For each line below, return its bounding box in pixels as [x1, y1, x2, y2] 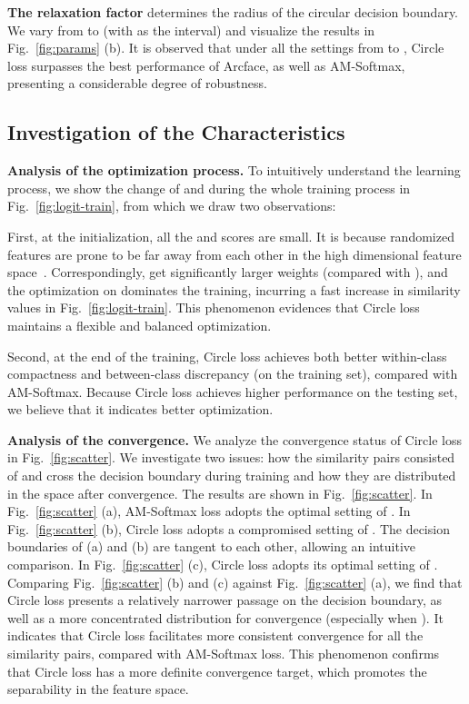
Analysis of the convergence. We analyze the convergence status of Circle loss [7, 430, 463, 449]
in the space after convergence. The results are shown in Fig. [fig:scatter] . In [7, 483, 433, 502]
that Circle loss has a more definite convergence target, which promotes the [7, 661, 427, 680]
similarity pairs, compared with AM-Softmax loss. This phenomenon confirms [7, 644, 440, 663]
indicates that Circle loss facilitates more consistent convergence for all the [7, 626, 424, 645]
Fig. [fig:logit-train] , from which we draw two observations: [7, 196, 336, 215]
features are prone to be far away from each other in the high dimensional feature [7, 244, 462, 263]
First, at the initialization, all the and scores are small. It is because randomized [7, 226, 454, 245]
